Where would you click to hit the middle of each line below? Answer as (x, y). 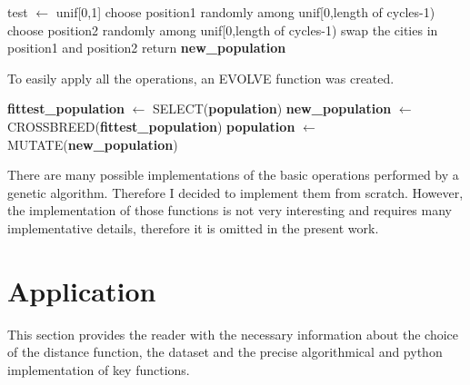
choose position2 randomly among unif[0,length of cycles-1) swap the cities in (223, 30)
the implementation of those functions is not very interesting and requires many (230, 210)
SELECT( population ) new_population (272, 109)
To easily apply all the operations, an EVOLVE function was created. (201, 78)
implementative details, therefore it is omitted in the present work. (193, 227)
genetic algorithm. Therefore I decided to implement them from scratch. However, (235, 192)
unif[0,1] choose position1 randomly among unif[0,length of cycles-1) (245, 12)
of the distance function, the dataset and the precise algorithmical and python (225, 352)
